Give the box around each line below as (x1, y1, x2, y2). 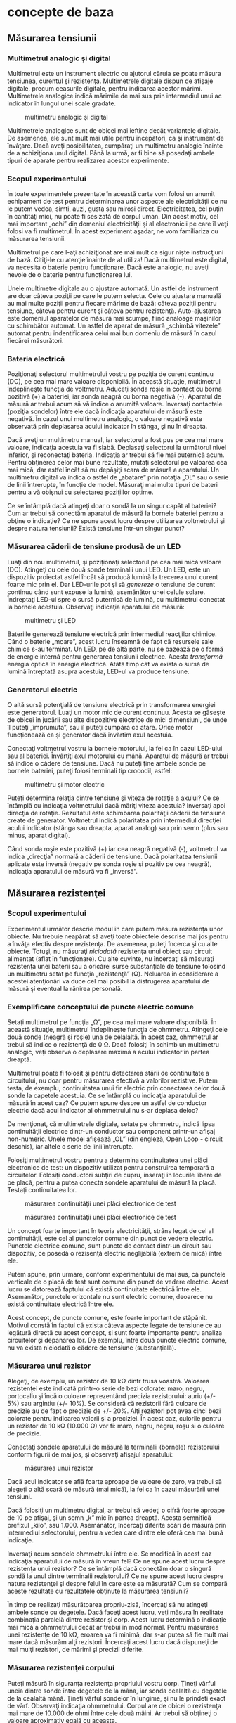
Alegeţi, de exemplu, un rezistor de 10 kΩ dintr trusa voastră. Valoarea (7, 1377, 210, 1386)
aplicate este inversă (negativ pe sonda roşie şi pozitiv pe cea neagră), (7, 860, 212, 868)
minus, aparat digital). (7, 831, 70, 840)
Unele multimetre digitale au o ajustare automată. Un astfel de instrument (7, 284, 219, 292)
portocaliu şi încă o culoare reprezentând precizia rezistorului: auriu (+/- (7, 1392, 216, 1400)
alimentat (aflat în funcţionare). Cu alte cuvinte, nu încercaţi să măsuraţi (7, 954, 214, 963)
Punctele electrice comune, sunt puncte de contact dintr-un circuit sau (7, 1241, 212, 1250)
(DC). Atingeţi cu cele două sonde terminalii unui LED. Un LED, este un (7, 565, 211, 574)
